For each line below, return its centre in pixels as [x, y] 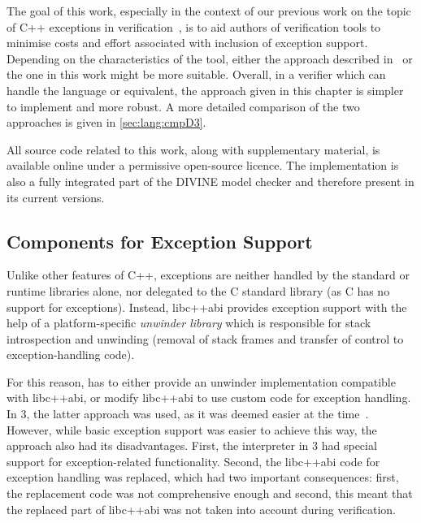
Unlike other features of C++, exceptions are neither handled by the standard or [208, 275]
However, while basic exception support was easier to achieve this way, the [192, 429]
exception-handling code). [71, 354]
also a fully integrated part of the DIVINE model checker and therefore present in [210, 181]
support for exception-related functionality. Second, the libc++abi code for [193, 461]
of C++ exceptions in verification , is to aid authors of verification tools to [194, 26]
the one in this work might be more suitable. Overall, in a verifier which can [196, 74]
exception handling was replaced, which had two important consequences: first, [203, 477]
